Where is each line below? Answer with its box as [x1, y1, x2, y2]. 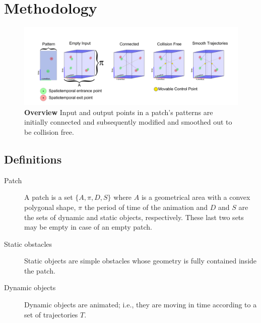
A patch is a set [24, 192, 73, 202]
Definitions [4, 151, 62, 167]
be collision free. [24, 126, 74, 137]
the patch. [24, 265, 55, 276]
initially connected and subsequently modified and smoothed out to [24, 117, 232, 127]
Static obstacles [4, 238, 52, 249]
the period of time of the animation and [84, 201, 208, 212]
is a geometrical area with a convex [141, 192, 250, 202]
